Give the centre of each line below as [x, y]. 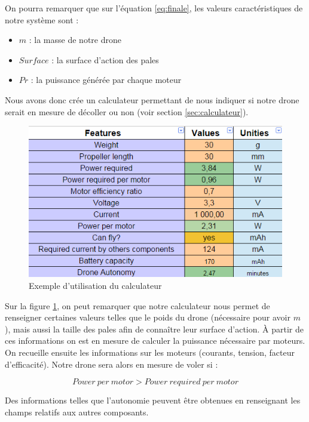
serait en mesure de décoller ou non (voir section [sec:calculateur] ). [127, 111]
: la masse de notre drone [75, 40]
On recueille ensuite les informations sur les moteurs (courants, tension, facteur [150, 352]
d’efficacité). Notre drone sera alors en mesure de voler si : [111, 364]
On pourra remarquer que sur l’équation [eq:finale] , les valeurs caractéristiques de [154, 8]
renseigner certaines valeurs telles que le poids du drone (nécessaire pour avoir [148, 317]
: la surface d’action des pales [105, 59]
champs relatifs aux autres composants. [77, 412]
